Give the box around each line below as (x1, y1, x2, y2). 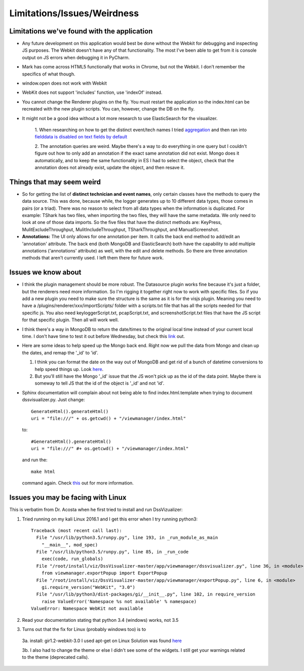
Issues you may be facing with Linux (9, 493, 127, 502)
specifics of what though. (22, 71, 75, 77)
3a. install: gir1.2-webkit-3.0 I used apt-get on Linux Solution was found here (22, 638, 182, 644)
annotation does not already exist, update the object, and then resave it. (34, 164, 185, 170)
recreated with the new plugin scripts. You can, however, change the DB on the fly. (22, 106, 195, 112)
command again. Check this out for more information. (22, 480, 134, 486)
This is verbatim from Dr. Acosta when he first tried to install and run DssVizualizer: (9, 507, 183, 513)
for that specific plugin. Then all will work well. (22, 317, 119, 323)
